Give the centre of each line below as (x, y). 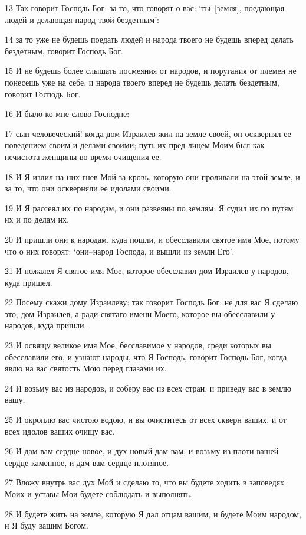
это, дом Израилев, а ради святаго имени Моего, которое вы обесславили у (140, 313)
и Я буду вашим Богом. (47, 525)
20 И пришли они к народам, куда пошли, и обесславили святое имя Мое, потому (152, 239)
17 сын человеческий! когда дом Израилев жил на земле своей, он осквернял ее (148, 133)
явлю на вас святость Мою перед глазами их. (86, 368)
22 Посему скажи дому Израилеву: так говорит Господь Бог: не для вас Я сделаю (152, 302)
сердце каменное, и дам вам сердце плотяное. (87, 462)
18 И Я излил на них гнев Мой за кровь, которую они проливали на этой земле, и (152, 176)
